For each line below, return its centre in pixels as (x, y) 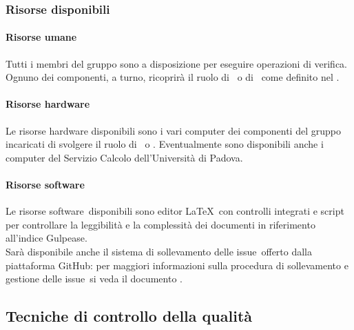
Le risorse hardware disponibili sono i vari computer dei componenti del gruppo (173, 130)
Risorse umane (41, 37)
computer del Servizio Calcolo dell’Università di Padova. (124, 157)
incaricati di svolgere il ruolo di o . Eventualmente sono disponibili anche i (165, 144)
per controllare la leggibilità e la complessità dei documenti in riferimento (160, 224)
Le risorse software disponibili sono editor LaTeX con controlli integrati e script (175, 211)
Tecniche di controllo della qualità (129, 316)
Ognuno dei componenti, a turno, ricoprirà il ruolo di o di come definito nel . (173, 77)
